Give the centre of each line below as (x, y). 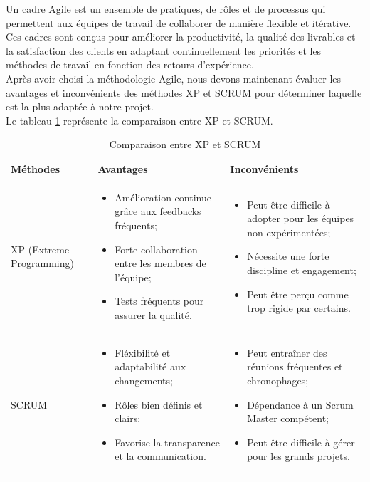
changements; (144, 380)
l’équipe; (133, 277)
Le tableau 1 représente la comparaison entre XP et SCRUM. (139, 120)
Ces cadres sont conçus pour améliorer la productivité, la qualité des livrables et (181, 37)
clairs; (128, 418)
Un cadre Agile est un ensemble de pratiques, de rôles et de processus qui (166, 9)
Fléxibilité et (143, 352)
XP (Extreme (40, 249)
